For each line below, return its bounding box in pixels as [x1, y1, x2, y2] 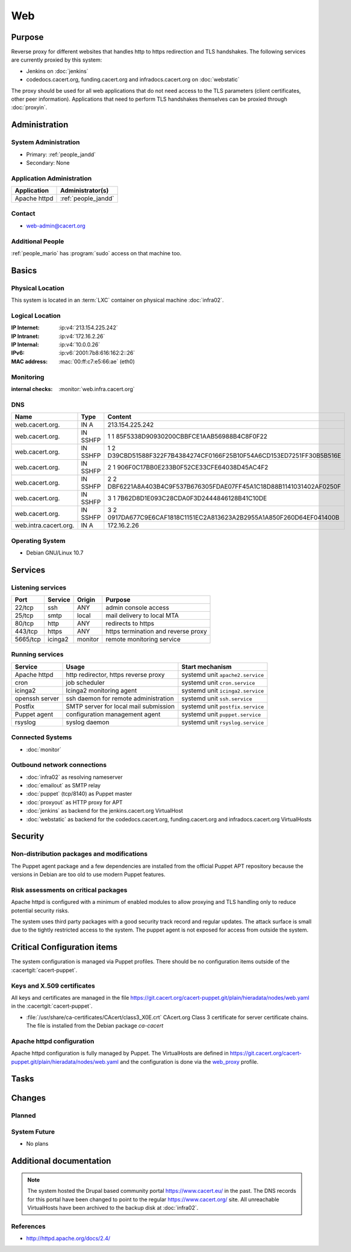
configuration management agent [66, 710, 161, 718]
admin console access [105, 603, 170, 612]
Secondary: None [26, 159, 70, 166]
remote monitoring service [105, 635, 181, 644]
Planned [11, 1111, 36, 1120]
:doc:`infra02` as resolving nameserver [26, 773, 123, 781]
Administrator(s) [60, 186, 109, 195]
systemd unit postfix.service [181, 702, 264, 710]
